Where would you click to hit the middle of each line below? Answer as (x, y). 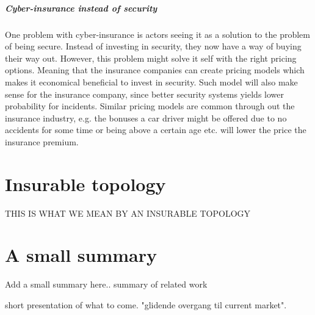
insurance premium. (42, 141)
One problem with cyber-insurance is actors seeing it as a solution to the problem (157, 34)
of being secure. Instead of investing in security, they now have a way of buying (153, 46)
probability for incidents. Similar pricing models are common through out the (150, 106)
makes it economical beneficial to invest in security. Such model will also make (151, 81)
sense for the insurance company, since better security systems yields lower (144, 94)
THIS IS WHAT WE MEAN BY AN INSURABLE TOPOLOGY (128, 213)
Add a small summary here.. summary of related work (106, 284)
